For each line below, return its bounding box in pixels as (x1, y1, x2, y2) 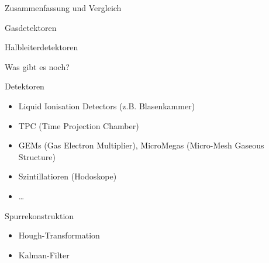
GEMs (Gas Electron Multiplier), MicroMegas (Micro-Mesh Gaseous (18, 139, 264, 151)
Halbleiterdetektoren (5, 41, 78, 53)
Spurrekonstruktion (5, 209, 74, 222)
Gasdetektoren (5, 21, 57, 33)
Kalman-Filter (18, 248, 70, 261)
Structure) (18, 150, 56, 162)
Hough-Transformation (18, 229, 100, 241)
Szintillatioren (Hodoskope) (18, 170, 117, 182)
